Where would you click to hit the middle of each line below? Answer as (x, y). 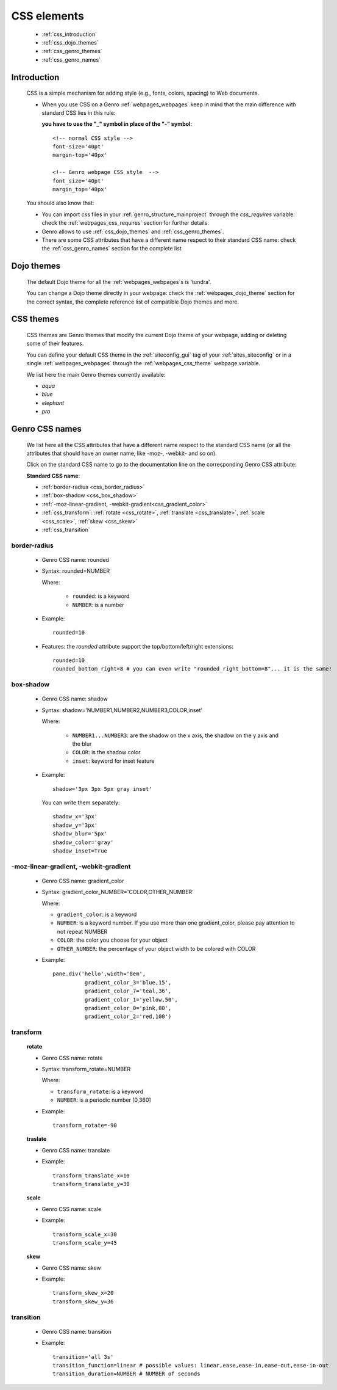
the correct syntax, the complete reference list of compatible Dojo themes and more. (133, 302)
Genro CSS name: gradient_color (83, 881)
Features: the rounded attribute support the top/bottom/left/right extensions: (138, 646)
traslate (37, 1139)
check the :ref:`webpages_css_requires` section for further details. (126, 223)
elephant (53, 402)
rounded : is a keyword (101, 596)
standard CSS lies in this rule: (79, 112)
